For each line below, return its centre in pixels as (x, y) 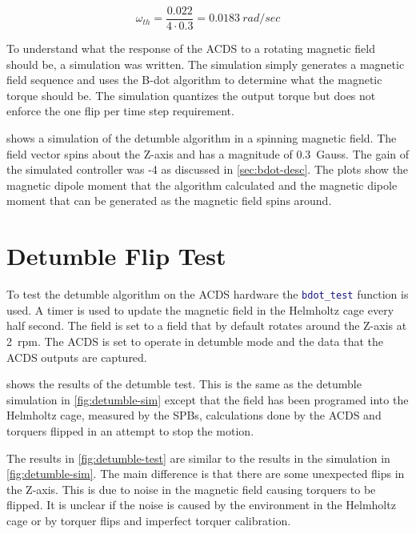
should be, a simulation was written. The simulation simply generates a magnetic (206, 64)
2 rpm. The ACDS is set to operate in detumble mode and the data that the (195, 341)
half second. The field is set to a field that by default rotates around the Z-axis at (207, 325)
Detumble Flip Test (116, 256)
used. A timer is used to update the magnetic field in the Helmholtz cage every (200, 309)
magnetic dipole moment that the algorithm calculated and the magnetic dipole (202, 185)
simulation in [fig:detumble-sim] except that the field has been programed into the (208, 399)
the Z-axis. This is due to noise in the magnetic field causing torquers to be (191, 489)
